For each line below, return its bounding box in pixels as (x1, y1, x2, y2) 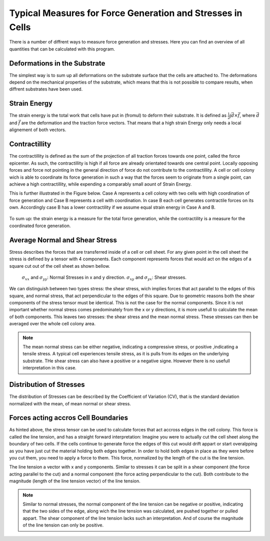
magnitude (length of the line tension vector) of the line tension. (9, 478, 140, 484)
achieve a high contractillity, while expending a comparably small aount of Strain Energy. (9, 181, 192, 187)
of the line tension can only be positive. (22, 522, 104, 528)
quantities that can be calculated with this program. (9, 46, 115, 52)
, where (239, 113, 255, 119)
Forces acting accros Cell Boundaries (9, 413, 128, 422)
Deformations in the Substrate (9, 59, 105, 68)
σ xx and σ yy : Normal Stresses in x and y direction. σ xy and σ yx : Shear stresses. (21, 274, 187, 281)
